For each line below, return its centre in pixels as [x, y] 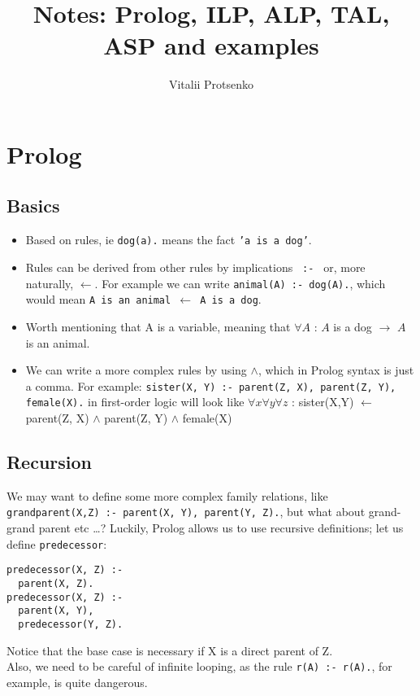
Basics [33, 206]
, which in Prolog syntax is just [336, 370]
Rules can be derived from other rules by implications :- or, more [195, 267]
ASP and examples [211, 45]
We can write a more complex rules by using [136, 370]
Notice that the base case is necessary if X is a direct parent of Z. [170, 650]
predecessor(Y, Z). [71, 624]
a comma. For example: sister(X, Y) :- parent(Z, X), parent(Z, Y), [211, 385]
